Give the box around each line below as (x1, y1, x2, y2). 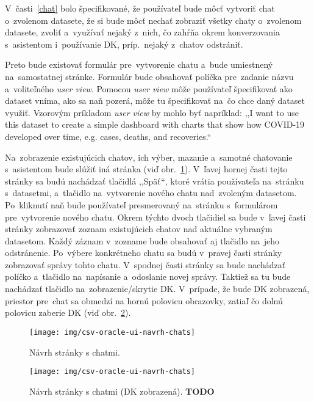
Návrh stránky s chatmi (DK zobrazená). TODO (29, 384, 215, 397)
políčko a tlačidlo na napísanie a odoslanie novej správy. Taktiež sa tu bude (5, 270, 291, 283)
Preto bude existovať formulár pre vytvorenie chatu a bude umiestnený (5, 58, 273, 71)
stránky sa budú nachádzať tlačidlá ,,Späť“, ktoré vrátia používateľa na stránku (5, 174, 304, 187)
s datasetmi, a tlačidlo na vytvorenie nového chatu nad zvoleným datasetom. (5, 186, 297, 199)
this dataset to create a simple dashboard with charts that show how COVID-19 (5, 118, 305, 131)
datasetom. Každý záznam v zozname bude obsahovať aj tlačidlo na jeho (5, 234, 280, 247)
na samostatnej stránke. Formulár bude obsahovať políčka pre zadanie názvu (5, 70, 294, 82)
